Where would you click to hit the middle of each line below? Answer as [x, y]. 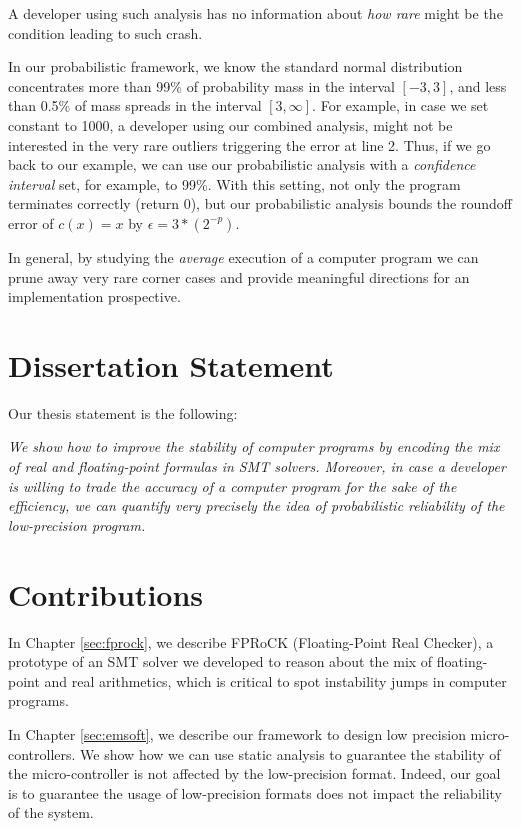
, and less [478, 85]
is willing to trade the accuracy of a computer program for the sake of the [232, 485]
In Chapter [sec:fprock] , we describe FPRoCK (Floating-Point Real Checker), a [251, 641]
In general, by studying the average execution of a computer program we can [243, 256]
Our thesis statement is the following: [123, 412]
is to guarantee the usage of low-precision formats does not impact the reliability [255, 792]
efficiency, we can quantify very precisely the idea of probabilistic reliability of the [256, 505]
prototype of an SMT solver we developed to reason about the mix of [220, 661]
